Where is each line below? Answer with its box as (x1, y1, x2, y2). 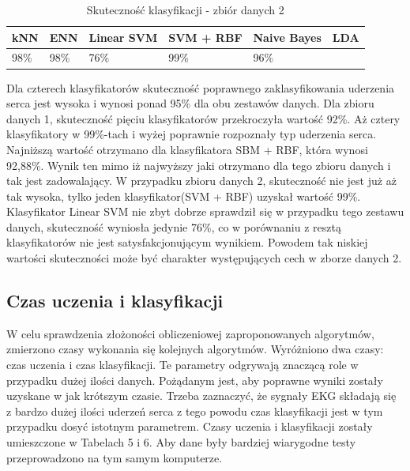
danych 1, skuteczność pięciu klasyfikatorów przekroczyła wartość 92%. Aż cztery (6, 110, 401, 126)
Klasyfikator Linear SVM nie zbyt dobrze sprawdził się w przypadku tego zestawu (6, 203, 404, 220)
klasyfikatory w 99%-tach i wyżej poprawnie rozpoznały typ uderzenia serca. (6, 126, 377, 142)
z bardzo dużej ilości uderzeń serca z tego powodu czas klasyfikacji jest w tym (6, 402, 383, 419)
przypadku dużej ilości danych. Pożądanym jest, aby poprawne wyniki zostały (6, 371, 383, 388)
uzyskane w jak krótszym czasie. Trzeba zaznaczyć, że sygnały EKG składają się (6, 387, 397, 404)
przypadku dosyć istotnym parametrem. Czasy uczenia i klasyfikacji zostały (6, 418, 373, 435)
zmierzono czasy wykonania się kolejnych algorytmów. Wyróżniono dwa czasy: (6, 341, 384, 357)
